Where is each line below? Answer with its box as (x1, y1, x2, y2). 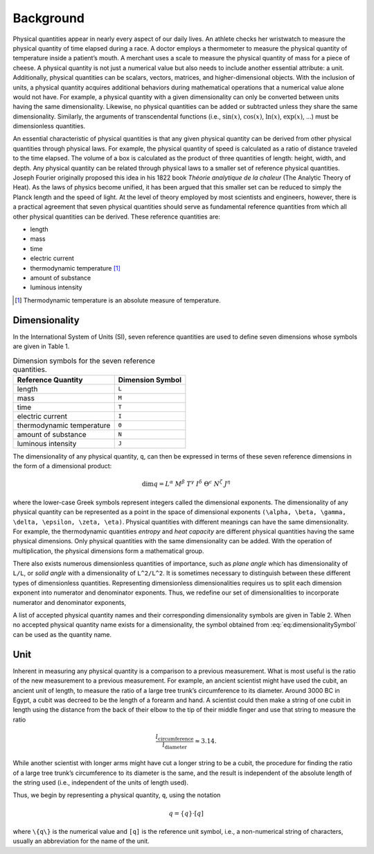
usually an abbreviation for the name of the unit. (12, 837, 150, 846)
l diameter (162, 741, 187, 751)
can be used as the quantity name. (12, 630, 112, 638)
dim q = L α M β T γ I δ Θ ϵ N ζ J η (142, 479, 231, 488)
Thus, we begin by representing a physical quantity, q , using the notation (12, 791, 221, 799)
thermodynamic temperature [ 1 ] (30, 264, 121, 272)
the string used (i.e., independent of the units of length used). (12, 778, 188, 787)
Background (12, 10, 84, 26)
